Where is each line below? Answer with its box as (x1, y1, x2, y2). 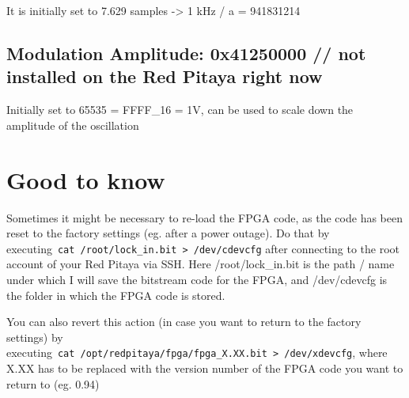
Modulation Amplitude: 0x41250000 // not (6, 40, 366, 65)
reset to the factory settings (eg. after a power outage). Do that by (6, 225, 330, 241)
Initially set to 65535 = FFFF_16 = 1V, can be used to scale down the (6, 101, 354, 118)
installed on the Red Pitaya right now (6, 64, 323, 89)
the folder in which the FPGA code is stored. (6, 286, 225, 303)
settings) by (6, 328, 63, 345)
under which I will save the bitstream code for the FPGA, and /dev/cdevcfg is (6, 271, 388, 287)
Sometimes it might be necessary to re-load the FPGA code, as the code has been (6, 209, 403, 226)
